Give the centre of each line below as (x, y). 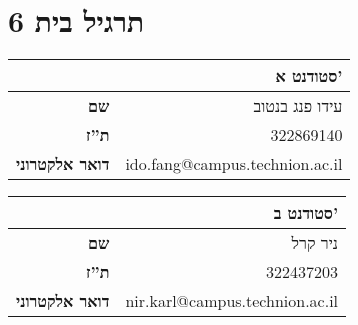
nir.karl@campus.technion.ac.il (232, 301)
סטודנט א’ (309, 76)
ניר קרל (315, 243)
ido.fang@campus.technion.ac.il (234, 164)
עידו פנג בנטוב (298, 106)
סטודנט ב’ (306, 213)
